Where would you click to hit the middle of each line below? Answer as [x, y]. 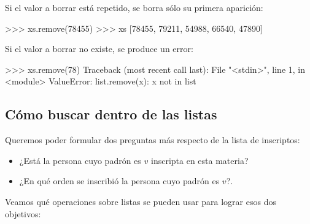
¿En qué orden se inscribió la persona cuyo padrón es [119, 181]
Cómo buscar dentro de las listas [111, 114]
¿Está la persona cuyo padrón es [80, 160]
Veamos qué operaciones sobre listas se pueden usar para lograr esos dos [141, 201]
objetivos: [23, 213]
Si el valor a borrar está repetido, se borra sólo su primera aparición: [134, 7]
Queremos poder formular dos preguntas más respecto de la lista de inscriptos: [153, 140]
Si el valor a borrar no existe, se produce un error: [99, 49]
